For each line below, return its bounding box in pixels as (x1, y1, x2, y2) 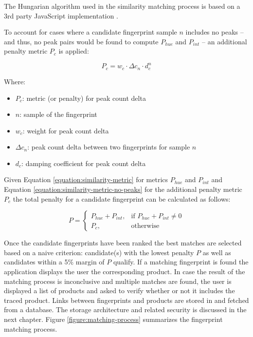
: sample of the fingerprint (19, 109, 97, 119)
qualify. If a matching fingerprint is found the (113, 257, 249, 267)
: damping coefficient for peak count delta (21, 158, 146, 168)
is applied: (58, 46, 89, 56)
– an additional (202, 36, 247, 46)
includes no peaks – (185, 27, 244, 37)
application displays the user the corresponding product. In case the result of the (4, 266, 245, 277)
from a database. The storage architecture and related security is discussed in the (4, 304, 247, 315)
